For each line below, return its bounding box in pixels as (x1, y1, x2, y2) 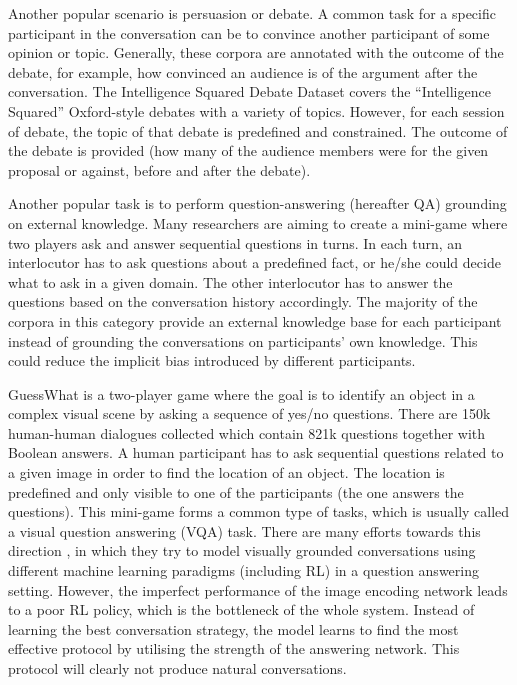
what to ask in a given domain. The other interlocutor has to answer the (8, 271, 453, 292)
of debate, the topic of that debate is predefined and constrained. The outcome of (8, 120, 508, 141)
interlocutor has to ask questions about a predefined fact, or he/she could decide (8, 252, 501, 273)
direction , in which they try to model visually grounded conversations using (8, 540, 476, 561)
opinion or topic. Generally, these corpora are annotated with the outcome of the (8, 42, 504, 63)
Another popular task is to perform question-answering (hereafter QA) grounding (8, 193, 507, 214)
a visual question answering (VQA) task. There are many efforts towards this (8, 520, 481, 541)
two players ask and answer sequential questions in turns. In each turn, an (8, 232, 463, 253)
